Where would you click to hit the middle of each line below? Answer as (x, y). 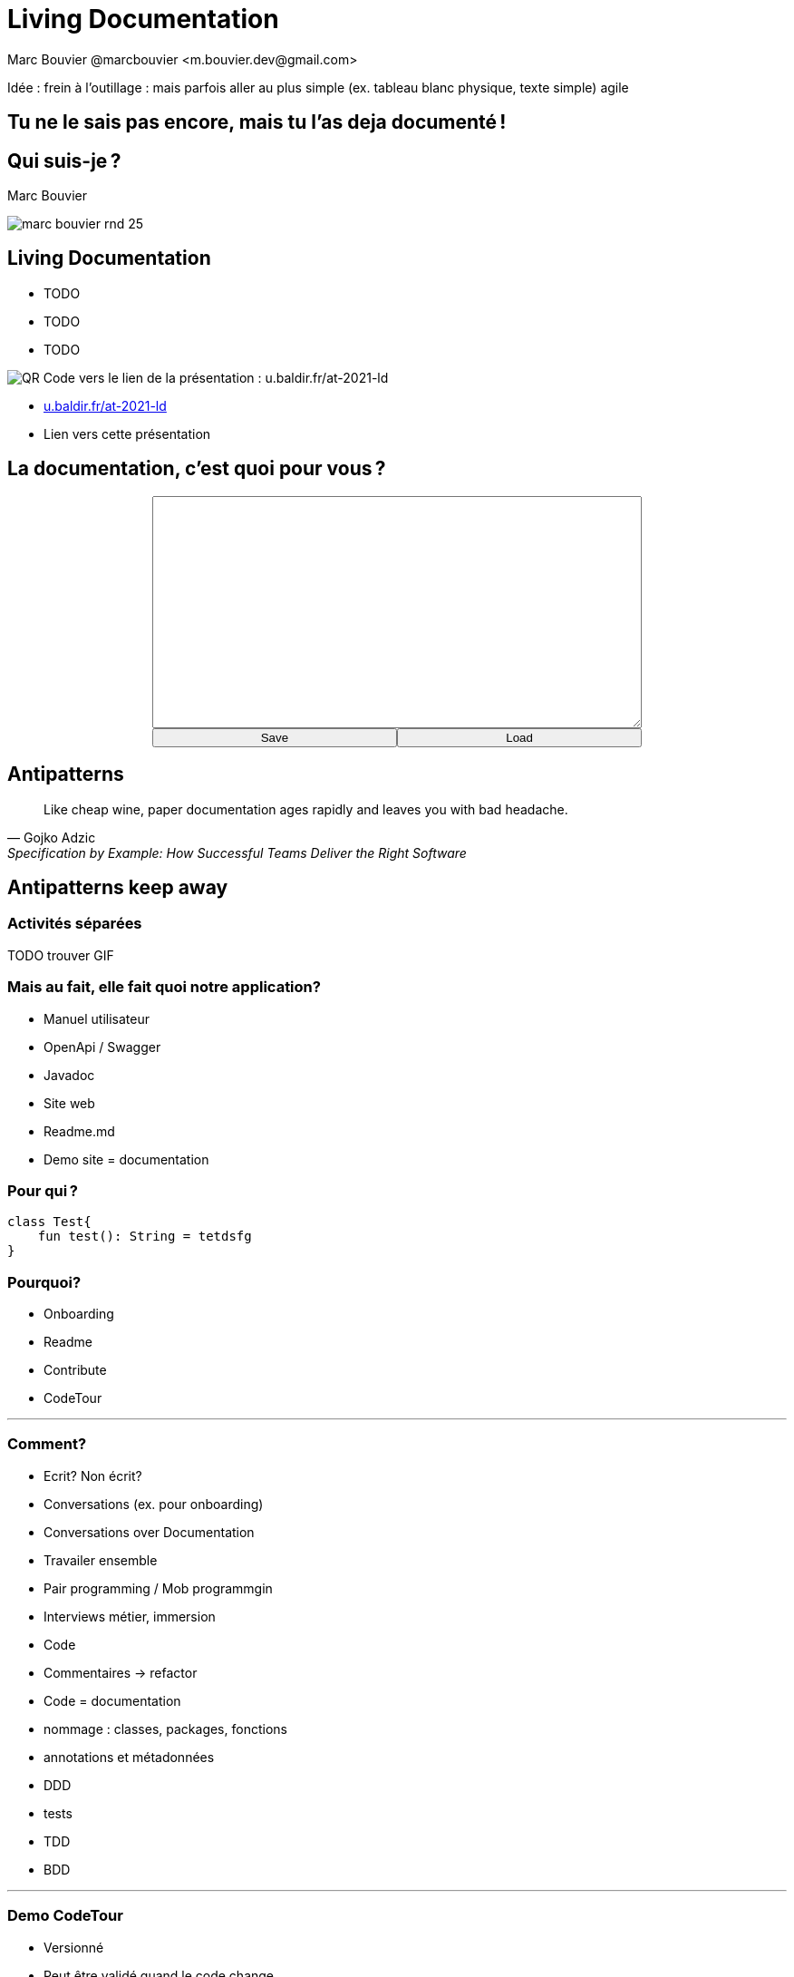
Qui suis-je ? (64, 161)
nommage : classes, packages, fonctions (165, 1729)
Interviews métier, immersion (130, 1616)
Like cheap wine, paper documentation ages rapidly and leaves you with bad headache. (306, 809)
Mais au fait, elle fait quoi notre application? (164, 987)
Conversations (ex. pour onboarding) (154, 1504)
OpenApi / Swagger (102, 1047)
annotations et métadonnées (129, 1757)
